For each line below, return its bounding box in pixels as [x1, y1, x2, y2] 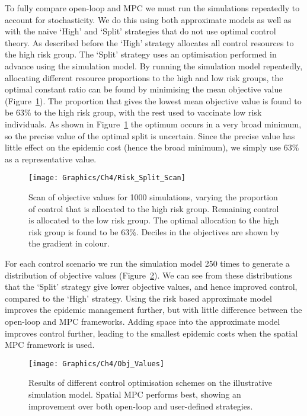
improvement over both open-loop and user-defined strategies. [28, 399, 253, 412]
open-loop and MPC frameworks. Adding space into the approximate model [5, 315, 280, 327]
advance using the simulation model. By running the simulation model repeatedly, [5, 59, 303, 72]
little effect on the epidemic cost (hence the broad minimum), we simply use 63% [5, 141, 299, 153]
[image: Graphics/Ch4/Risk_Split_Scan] [28, 174, 186, 183]
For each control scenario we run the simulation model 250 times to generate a [5, 257, 290, 269]
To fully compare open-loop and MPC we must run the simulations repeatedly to [5, 2, 300, 14]
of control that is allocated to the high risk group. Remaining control [28, 202, 279, 215]
